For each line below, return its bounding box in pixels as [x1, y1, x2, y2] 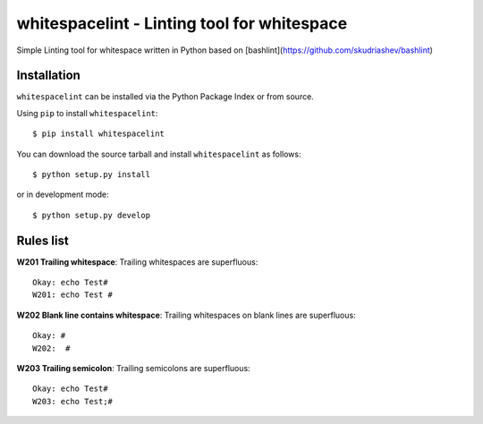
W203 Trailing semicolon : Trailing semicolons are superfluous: [16, 363, 250, 374]
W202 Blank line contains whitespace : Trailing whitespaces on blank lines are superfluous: [16, 310, 357, 320]
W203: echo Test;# [32, 396, 114, 406]
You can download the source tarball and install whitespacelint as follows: [16, 148, 301, 159]
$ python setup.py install [32, 170, 151, 180]
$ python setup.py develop [32, 210, 151, 220]
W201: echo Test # [32, 290, 114, 300]
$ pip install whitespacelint [32, 129, 165, 139]
